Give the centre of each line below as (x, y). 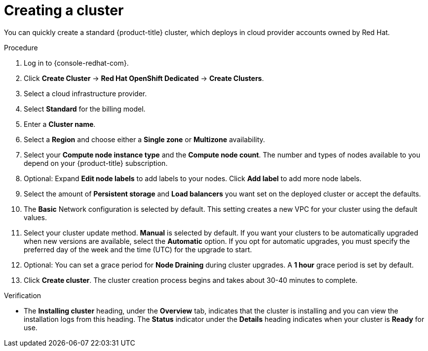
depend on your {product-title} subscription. (96, 163)
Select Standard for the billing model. (85, 109)
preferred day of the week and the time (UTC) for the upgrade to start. (138, 249)
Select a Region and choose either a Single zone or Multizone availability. (144, 139)
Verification (23, 295)
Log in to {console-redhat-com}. (76, 63)
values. (35, 217)
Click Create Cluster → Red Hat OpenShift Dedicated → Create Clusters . (144, 78)
